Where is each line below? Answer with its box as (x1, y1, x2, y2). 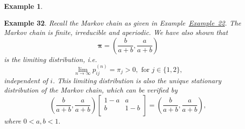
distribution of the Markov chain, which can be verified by (4, 85, 177, 95)
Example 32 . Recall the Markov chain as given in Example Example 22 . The (4, 17, 242, 28)
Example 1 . (4, 1, 43, 11)
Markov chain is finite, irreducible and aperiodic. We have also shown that (4, 27, 228, 37)
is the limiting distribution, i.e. (4, 54, 97, 64)
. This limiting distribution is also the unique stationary (52, 75, 221, 85)
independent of (4, 75, 48, 85)
